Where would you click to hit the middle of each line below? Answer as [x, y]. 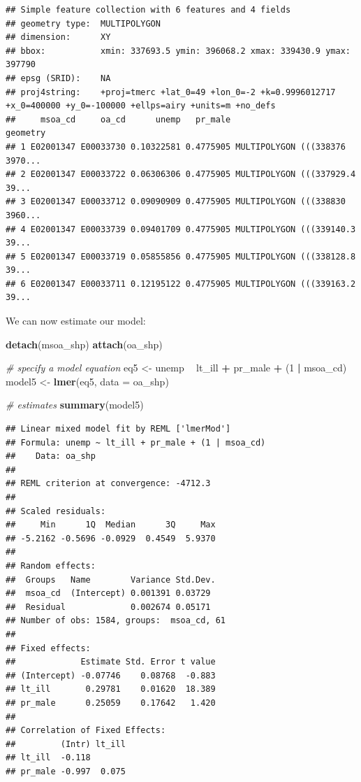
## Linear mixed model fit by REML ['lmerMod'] [118, 429]
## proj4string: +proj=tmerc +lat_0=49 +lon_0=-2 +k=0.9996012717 [171, 92]
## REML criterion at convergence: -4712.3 [108, 484]
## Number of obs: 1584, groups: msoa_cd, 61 [116, 621]
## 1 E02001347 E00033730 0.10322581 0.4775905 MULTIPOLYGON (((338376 [176, 147]
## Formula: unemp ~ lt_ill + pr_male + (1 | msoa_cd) [136, 442]
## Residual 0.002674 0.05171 [108, 607]
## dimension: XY [58, 37]
